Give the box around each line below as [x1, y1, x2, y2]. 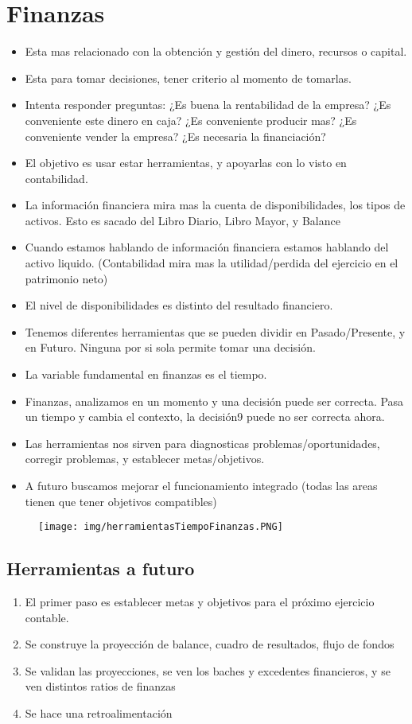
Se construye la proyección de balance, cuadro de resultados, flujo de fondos [25, 636, 395, 652]
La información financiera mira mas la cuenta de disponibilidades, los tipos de [25, 197, 406, 213]
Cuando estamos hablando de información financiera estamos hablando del [25, 239, 389, 255]
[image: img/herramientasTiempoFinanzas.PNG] [38, 521, 283, 533]
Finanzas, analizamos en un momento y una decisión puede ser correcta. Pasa [25, 392, 404, 409]
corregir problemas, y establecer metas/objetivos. [25, 450, 265, 467]
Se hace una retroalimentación [25, 705, 173, 722]
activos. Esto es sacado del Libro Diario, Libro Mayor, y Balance [25, 212, 340, 228]
